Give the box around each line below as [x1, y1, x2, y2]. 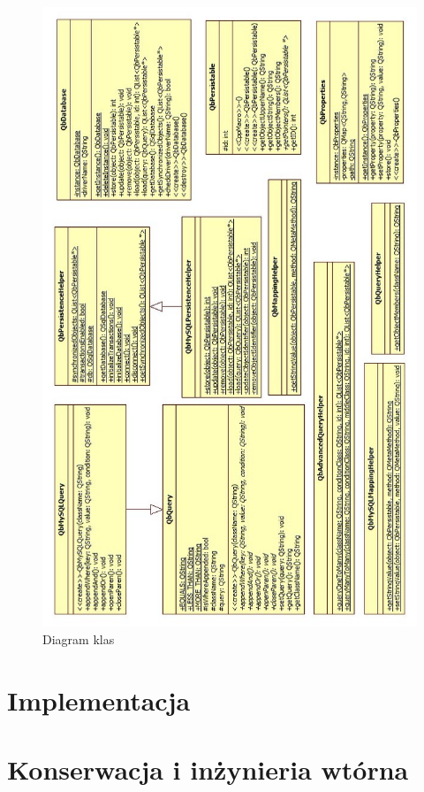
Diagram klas [42, 629, 115, 648]
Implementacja [7, 681, 191, 718]
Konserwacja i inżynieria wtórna [7, 751, 409, 788]
